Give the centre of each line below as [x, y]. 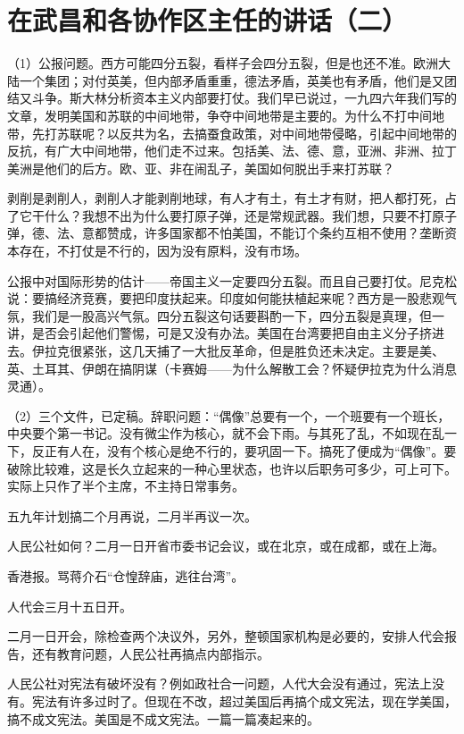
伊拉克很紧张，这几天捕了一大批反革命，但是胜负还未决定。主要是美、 [238, 351]
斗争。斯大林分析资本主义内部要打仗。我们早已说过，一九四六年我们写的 [244, 98]
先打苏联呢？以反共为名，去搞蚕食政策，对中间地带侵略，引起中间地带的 [244, 133]
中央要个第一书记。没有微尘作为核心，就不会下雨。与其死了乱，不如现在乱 [226, 433]
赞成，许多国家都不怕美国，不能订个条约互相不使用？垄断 [275, 233]
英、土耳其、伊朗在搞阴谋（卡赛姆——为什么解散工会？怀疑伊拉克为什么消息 [232, 368]
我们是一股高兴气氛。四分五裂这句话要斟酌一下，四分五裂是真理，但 [232, 315]
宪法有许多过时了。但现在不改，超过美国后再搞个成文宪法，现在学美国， [244, 700]
